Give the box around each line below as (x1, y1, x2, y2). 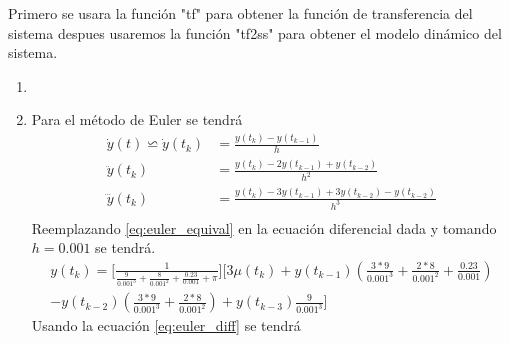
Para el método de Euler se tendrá (31, 109, 243, 130)
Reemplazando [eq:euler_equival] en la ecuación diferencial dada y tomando (31, 217, 497, 238)
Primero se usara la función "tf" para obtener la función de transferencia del (8, 3, 473, 23)
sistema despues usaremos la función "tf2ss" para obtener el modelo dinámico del (8, 22, 502, 43)
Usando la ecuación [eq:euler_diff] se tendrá (31, 315, 301, 336)
